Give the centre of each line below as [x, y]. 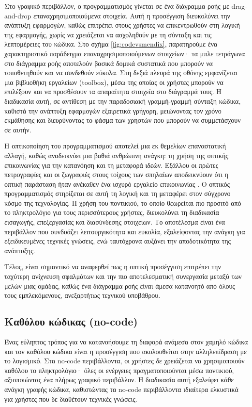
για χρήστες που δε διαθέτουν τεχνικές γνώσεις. [71, 399]
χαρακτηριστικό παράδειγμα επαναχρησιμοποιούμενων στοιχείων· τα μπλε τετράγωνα [125, 53]
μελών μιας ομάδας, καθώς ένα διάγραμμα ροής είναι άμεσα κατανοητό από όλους [120, 285]
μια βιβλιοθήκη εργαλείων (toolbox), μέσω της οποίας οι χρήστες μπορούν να [114, 82]
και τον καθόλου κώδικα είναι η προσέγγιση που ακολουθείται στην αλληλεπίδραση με [126, 351]
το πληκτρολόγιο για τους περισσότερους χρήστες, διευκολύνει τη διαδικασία [112, 212]
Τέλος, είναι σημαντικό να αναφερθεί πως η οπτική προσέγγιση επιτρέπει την [113, 267]
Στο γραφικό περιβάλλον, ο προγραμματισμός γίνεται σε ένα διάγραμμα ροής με [117, 6]
